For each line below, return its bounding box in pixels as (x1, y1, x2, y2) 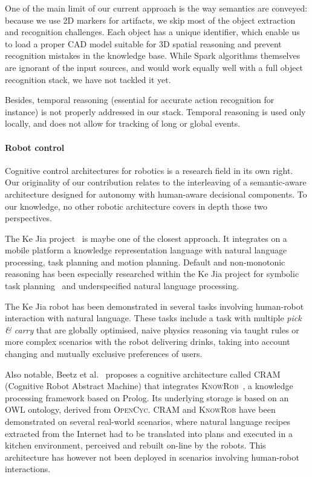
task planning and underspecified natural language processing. (5, 279, 239, 292)
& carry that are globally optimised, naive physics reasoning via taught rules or (5, 323, 299, 336)
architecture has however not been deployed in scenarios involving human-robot (5, 450, 299, 463)
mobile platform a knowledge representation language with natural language (5, 244, 287, 256)
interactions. (5, 462, 51, 475)
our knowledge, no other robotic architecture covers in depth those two (5, 199, 267, 212)
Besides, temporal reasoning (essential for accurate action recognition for (5, 93, 275, 106)
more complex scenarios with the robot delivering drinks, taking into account (5, 335, 290, 348)
